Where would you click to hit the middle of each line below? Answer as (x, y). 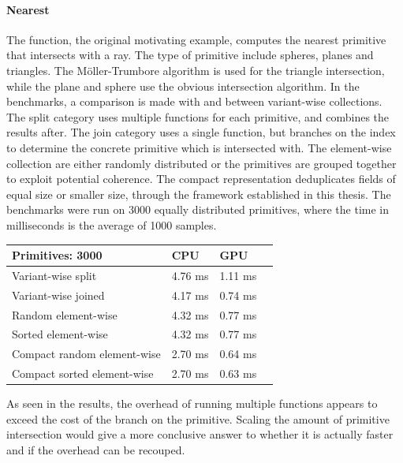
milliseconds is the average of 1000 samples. (112, 224)
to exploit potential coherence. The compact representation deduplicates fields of (201, 179)
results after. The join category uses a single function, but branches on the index (201, 132)
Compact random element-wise (86, 354)
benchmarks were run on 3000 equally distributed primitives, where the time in (198, 209)
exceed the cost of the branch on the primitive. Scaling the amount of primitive (198, 418)
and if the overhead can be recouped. (96, 449)
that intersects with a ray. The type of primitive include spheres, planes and (190, 55)
